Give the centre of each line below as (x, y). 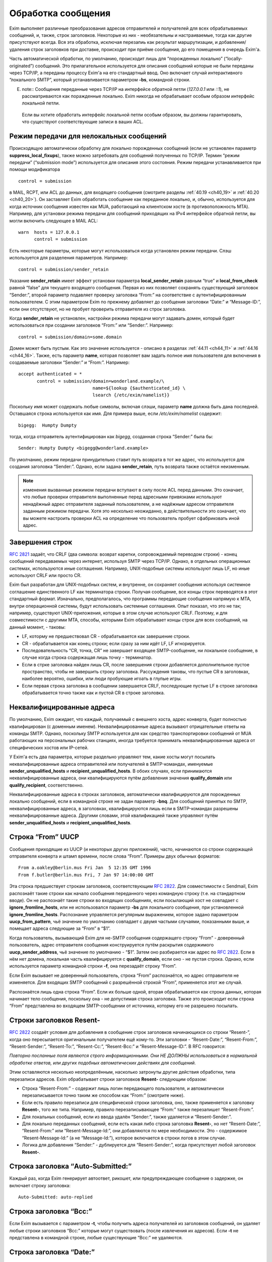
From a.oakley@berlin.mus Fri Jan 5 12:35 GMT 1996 (85, 868)
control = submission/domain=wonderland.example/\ (101, 381)
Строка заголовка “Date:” (52, 1252)
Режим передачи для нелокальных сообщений (88, 136)
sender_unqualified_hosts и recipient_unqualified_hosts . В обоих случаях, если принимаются (111, 771)
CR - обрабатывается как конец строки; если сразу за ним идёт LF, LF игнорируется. (114, 643)
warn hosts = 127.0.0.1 (49, 232)
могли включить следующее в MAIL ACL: (54, 221)
